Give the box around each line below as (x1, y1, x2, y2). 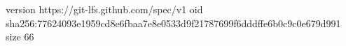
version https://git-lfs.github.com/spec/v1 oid (6, 2, 203, 16)
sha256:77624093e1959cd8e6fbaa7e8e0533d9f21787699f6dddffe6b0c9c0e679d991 (6, 15, 341, 30)
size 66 (6, 29, 34, 44)
